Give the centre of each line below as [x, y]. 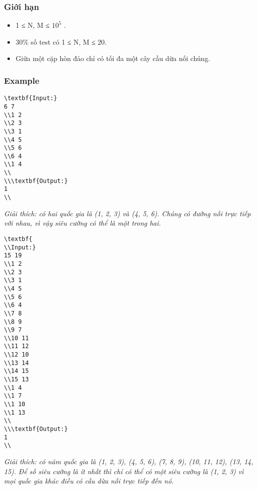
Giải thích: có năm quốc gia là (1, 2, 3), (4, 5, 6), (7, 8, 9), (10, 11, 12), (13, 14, [129, 461]
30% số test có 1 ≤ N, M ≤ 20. [61, 41]
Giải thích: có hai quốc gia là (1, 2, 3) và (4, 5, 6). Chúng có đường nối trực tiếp [128, 213]
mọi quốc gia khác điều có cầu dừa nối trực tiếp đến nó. [89, 481]
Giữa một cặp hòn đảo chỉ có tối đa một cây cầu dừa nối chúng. [113, 58]
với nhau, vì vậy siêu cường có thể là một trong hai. [82, 223]
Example [22, 80]
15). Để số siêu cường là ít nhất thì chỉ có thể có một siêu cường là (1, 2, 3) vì [124, 471]
